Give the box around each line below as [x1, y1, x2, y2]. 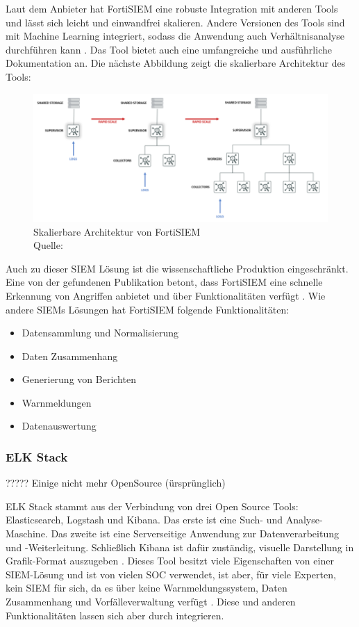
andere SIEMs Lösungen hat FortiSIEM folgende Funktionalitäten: [6, 302, 290, 316]
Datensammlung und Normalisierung [22, 325, 179, 340]
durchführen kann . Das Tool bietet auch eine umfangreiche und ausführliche [6, 42, 332, 56]
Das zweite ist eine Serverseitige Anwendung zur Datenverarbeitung [51, 526, 339, 541]
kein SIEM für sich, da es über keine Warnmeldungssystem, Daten [6, 580, 287, 595]
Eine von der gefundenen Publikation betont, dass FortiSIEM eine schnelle [6, 275, 323, 289]
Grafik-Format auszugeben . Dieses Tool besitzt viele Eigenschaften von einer [6, 553, 334, 568]
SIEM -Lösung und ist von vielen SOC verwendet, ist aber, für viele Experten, [6, 567, 336, 581]
